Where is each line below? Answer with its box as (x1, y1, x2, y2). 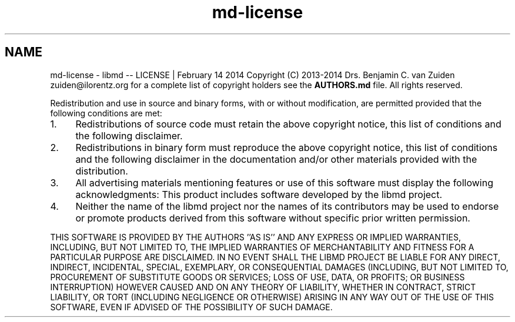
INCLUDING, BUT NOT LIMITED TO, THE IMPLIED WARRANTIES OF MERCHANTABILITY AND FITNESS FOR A (50, 241, 474, 252)
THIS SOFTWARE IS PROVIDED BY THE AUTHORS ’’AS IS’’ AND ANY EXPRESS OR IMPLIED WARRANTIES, (50, 232, 461, 242)
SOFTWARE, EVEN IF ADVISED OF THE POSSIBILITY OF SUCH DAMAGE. (50, 301, 333, 312)
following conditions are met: (50, 108, 162, 118)
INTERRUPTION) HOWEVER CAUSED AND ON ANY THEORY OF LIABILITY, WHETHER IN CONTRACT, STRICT (50, 281, 476, 292)
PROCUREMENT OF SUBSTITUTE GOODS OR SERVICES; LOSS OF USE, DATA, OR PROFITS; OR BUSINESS (50, 271, 465, 282)
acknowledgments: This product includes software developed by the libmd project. (75, 188, 443, 200)
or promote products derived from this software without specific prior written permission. (75, 212, 470, 224)
